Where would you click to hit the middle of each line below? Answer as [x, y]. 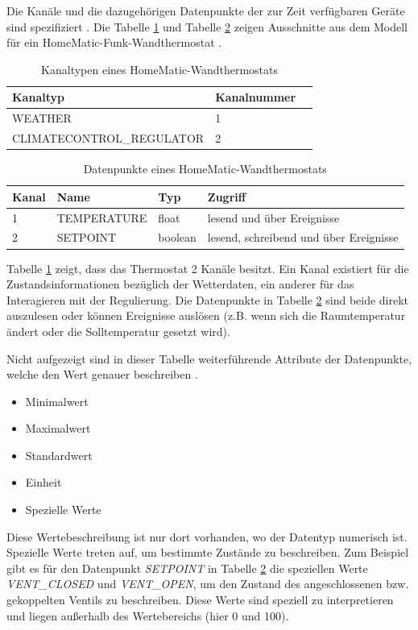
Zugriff [227, 196]
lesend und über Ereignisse [273, 217]
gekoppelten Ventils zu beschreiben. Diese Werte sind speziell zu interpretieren [200, 600]
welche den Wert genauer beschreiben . [102, 374]
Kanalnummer [256, 97]
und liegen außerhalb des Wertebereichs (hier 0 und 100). [148, 615]
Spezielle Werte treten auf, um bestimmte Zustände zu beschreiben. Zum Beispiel [208, 552]
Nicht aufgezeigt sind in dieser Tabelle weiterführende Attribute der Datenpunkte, [209, 358]
